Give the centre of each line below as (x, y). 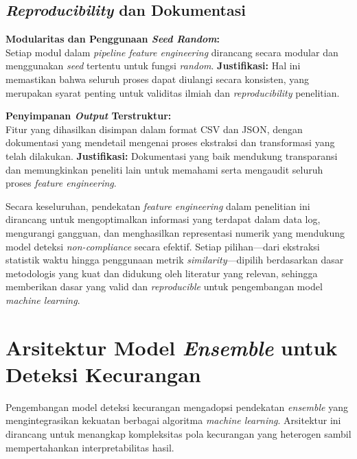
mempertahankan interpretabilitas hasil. (90, 447)
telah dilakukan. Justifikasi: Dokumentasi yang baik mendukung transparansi (172, 155)
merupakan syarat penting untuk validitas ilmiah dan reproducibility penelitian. (173, 92)
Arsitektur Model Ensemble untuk (172, 347)
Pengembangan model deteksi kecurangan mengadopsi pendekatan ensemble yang (177, 407)
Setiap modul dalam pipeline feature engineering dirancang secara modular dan (172, 52)
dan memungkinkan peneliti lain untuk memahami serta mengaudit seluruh (164, 169)
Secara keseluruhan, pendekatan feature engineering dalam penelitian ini (158, 205)
